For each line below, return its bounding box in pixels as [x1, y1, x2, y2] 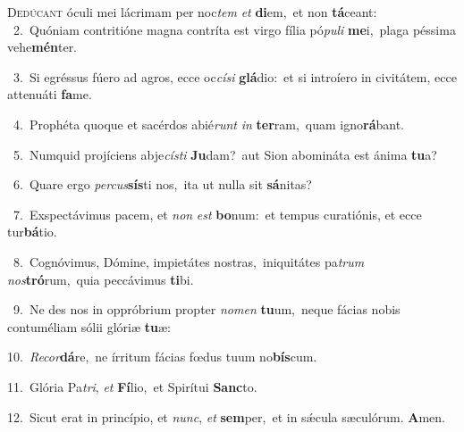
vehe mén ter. [7, 37, 78, 56]
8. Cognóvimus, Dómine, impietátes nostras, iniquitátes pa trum [13, 252, 365, 270]
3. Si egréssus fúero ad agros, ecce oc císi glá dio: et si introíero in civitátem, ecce [13, 67, 457, 86]
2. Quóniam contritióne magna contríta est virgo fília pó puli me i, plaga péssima [13, 20, 456, 38]
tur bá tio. [7, 222, 57, 241]
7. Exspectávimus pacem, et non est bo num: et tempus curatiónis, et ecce [13, 204, 422, 223]
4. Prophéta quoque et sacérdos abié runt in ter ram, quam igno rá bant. [13, 114, 405, 133]
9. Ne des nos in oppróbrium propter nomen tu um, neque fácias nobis [13, 300, 401, 319]
